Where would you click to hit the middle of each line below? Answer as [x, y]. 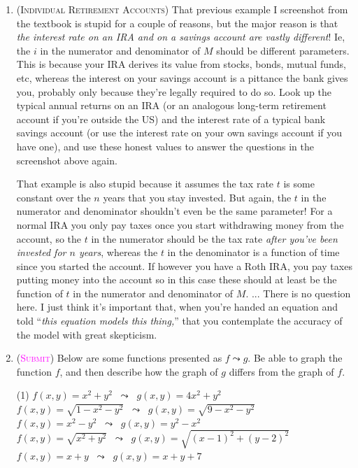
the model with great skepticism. [87, 334]
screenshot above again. [67, 160]
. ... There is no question [298, 293]
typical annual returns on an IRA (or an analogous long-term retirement [171, 105]
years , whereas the [118, 252]
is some [299, 184]
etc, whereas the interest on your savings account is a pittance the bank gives [182, 77]
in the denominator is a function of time [253, 252]
